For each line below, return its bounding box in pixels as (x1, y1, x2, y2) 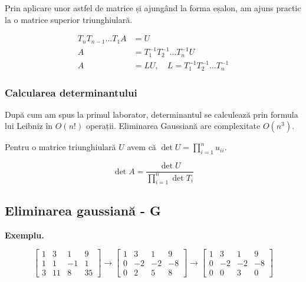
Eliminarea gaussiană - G (5, 201, 162, 219)
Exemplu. (5, 228, 44, 241)
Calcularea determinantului (5, 85, 137, 99)
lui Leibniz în (5, 120, 53, 132)
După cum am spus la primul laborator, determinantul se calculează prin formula (5, 108, 298, 120)
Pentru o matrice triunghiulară (5, 141, 116, 153)
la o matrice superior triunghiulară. (5, 13, 133, 25)
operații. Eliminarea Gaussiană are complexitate (85, 120, 261, 132)
